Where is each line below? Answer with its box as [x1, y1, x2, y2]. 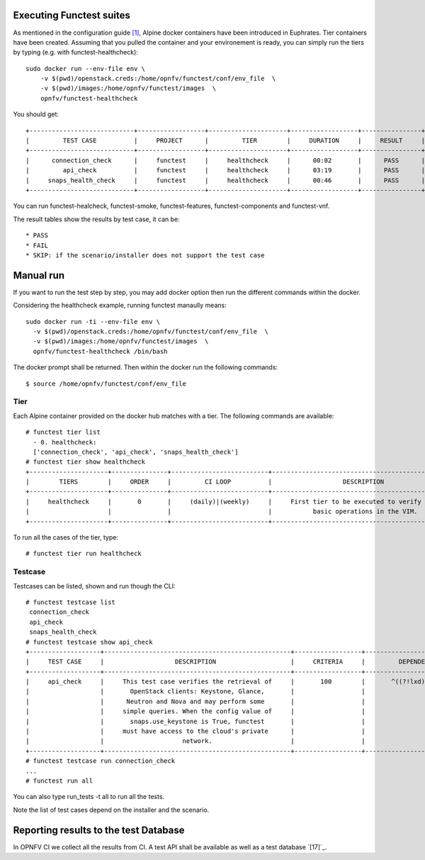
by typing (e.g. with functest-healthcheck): [13, 48, 138, 57]
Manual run [13, 269, 65, 281]
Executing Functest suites [13, 9, 130, 21]
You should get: [13, 110, 59, 118]
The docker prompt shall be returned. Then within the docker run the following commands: [13, 363, 278, 372]
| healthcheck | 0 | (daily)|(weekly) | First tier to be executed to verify [25, 497, 421, 506]
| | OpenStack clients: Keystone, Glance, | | [25, 688, 366, 696]
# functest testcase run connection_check [25, 757, 176, 765]
